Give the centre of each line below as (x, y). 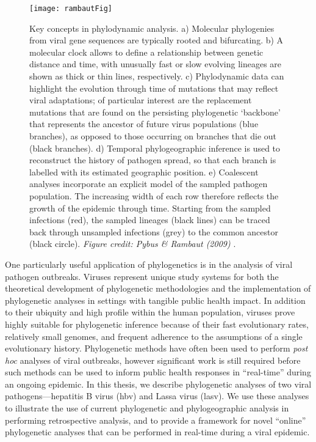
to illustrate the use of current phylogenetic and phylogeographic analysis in (147, 408)
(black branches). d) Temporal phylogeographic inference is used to (155, 148)
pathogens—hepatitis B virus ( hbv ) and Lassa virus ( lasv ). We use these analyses (157, 396)
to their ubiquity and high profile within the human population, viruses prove (150, 312)
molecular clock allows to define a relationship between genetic (146, 52)
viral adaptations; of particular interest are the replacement (141, 100)
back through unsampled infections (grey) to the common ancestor (154, 231)
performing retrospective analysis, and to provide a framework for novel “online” (156, 420)
